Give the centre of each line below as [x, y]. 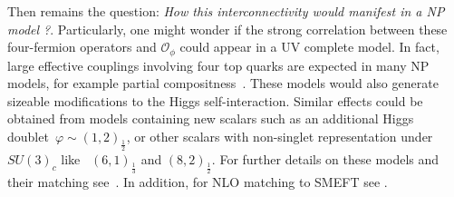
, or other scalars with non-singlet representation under [280, 137]
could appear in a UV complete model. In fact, [309, 47]
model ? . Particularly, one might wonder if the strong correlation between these [227, 29]
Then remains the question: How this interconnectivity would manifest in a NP [226, 11]
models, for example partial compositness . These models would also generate [223, 83]
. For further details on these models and [325, 159]
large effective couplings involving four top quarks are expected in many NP [218, 65]
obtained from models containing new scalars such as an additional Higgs [211, 118]
